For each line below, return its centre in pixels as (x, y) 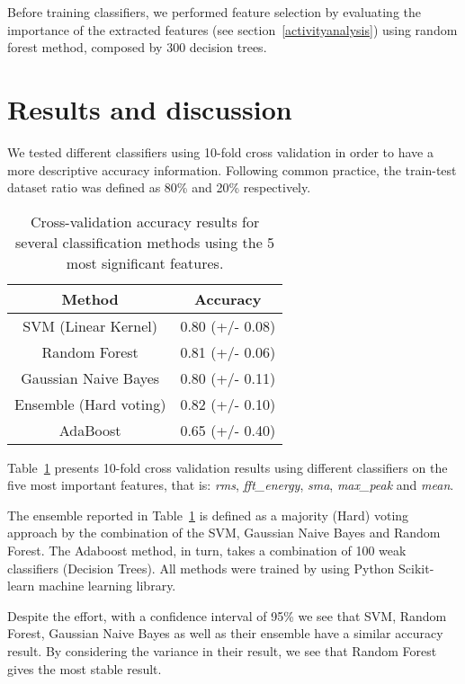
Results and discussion (150, 108)
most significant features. (145, 262)
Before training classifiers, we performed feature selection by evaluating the (214, 12)
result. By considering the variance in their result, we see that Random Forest (222, 651)
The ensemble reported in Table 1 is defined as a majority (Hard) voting (208, 515)
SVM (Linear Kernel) (90, 325)
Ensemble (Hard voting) (90, 404)
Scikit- (416, 568)
